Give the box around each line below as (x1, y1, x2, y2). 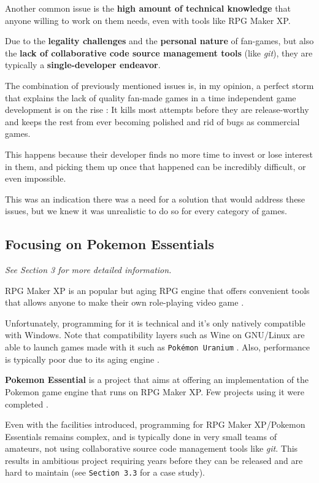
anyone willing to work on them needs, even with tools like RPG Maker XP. (5, 14, 291, 26)
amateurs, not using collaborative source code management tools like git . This (5, 442, 298, 455)
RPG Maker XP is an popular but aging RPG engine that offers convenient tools (5, 284, 310, 296)
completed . (5, 397, 48, 410)
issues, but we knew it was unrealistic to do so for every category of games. (5, 204, 287, 217)
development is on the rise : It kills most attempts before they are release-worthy (5, 103, 309, 116)
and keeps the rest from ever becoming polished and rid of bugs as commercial (5, 115, 300, 128)
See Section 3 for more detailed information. (5, 263, 172, 276)
